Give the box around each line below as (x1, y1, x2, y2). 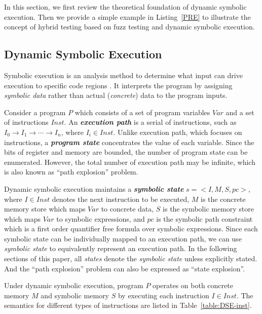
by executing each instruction (118, 290, 209, 300)
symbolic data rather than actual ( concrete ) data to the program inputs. (4, 90, 228, 100)
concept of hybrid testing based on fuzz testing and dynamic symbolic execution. (4, 21, 255, 32)
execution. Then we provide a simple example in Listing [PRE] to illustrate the (4, 11, 251, 22)
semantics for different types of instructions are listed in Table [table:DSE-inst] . (4, 300, 252, 310)
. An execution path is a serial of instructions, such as (64, 117, 237, 127)
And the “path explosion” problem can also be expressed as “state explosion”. (4, 263, 245, 273)
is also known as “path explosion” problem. (4, 166, 138, 177)
